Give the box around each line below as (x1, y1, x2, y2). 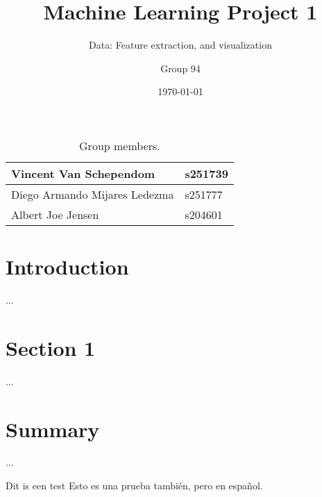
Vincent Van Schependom (11, 165, 155, 181)
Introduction (6, 252, 129, 281)
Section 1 (6, 333, 96, 361)
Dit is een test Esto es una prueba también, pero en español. (6, 478, 263, 493)
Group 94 (160, 60, 201, 75)
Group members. (79, 137, 160, 154)
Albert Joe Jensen (11, 206, 99, 222)
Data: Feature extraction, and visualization (89, 38, 272, 52)
